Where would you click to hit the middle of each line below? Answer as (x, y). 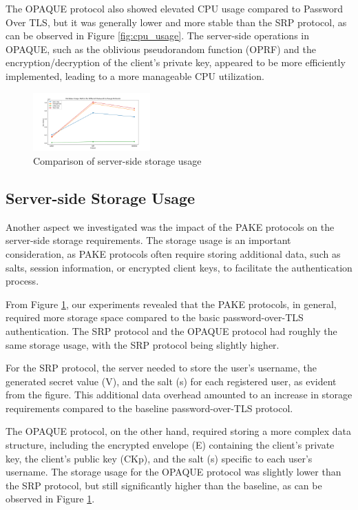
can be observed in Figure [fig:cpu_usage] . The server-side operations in (158, 35)
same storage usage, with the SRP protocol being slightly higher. (143, 344)
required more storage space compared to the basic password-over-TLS (155, 317)
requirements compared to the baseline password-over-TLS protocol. (149, 408)
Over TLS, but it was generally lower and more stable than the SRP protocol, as (176, 22)
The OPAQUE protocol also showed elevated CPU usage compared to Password (175, 8)
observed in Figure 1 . (50, 499)
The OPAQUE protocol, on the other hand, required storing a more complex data (179, 431)
